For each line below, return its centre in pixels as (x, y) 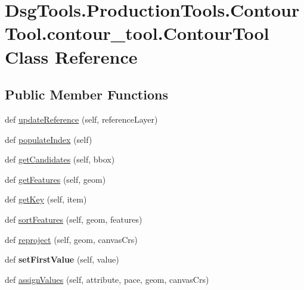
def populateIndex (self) (49, 139)
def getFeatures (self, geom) (55, 179)
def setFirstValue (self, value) (62, 259)
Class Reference (71, 56)
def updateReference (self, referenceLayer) (81, 119)
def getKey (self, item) (46, 199)
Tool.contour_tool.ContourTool (137, 33)
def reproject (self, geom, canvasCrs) (71, 239)
